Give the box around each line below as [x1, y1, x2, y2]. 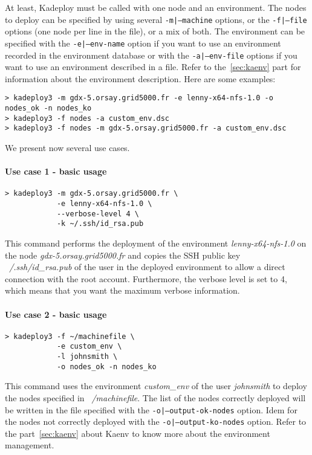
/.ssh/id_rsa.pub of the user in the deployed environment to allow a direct [9, 260, 285, 273]
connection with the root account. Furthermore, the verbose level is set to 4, [5, 272, 287, 285]
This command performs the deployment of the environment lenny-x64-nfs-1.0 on [5, 236, 307, 249]
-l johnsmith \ [56, 352, 118, 361]
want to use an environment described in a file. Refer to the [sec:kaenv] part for [5, 60, 301, 73]
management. [5, 439, 54, 451]
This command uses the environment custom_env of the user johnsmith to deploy [5, 379, 307, 392]
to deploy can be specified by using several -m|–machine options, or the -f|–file [5, 13, 307, 25]
